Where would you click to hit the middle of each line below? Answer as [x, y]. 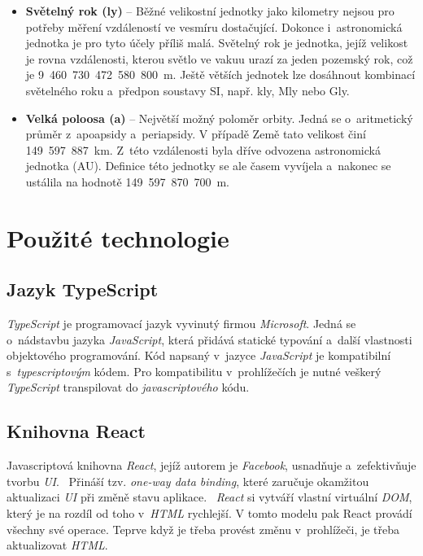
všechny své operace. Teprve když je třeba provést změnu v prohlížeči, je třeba [203, 529]
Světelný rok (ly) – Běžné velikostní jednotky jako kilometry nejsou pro [210, 11]
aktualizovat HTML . [57, 545]
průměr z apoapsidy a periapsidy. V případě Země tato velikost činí [196, 134]
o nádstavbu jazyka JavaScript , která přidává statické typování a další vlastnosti [209, 339]
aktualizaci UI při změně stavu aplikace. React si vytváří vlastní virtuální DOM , [209, 497]
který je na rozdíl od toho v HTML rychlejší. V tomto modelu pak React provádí [209, 513]
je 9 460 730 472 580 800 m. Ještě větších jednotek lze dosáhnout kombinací [220, 74]
